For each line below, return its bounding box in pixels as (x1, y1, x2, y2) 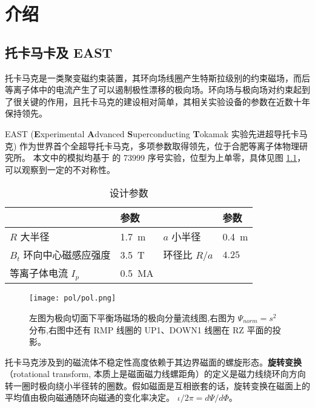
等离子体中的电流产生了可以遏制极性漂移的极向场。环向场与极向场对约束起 (5, 83, 302, 96)
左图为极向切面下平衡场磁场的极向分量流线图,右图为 (29, 311, 235, 324)
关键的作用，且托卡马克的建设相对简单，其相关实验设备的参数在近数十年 (21, 95, 310, 107)
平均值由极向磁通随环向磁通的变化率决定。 (5, 391, 174, 404)
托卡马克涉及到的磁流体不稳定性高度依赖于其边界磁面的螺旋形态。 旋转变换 (5, 355, 302, 368)
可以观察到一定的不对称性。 (5, 163, 115, 175)
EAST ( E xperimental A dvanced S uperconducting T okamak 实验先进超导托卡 (5, 127, 299, 140)
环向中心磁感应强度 (23, 248, 111, 262)
